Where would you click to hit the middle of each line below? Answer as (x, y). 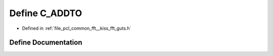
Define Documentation (46, 43)
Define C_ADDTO (46, 13)
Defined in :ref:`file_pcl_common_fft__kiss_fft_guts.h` (77, 28)
